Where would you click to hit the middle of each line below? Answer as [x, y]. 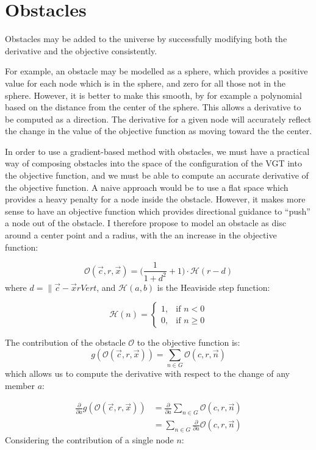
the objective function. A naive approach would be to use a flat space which [147, 187]
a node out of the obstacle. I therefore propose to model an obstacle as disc [145, 223]
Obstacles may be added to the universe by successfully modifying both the [146, 39]
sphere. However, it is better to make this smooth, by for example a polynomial [153, 95]
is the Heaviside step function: [214, 287]
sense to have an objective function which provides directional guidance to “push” [158, 211]
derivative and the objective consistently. [81, 50]
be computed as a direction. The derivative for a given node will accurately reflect [158, 119]
